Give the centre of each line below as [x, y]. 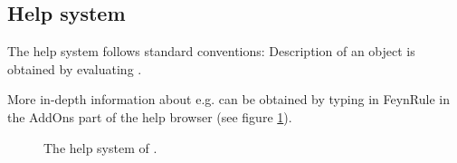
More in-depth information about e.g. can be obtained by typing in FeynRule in [228, 99]
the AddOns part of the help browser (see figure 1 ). [150, 116]
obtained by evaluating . [75, 68]
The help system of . [100, 147]
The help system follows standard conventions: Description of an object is [211, 51]
